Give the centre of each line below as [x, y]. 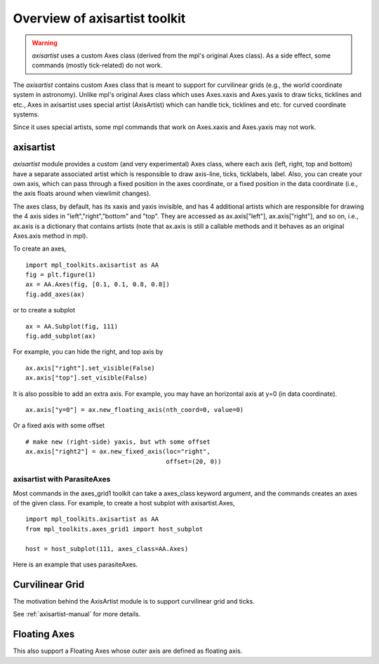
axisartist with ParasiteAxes [62, 479]
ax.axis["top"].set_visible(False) [87, 378]
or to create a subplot [44, 310]
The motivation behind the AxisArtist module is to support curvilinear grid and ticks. [134, 601]
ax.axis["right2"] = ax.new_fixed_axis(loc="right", [118, 452]
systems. [26, 114]
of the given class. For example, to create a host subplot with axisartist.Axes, [124, 503]
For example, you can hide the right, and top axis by [88, 352]
